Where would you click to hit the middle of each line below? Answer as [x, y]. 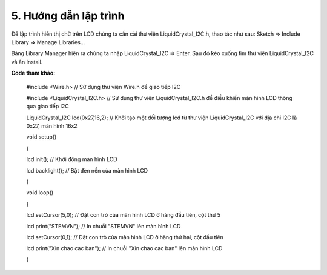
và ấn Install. [27, 62]
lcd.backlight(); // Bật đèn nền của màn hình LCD [87, 170]
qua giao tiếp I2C [48, 107]
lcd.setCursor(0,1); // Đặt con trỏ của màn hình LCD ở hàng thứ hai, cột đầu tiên [125, 237]
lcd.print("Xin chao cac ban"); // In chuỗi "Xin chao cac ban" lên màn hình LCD [124, 248]
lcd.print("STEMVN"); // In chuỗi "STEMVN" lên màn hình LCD [104, 226]
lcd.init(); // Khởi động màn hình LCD [72, 159]
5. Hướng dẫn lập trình [68, 16]
